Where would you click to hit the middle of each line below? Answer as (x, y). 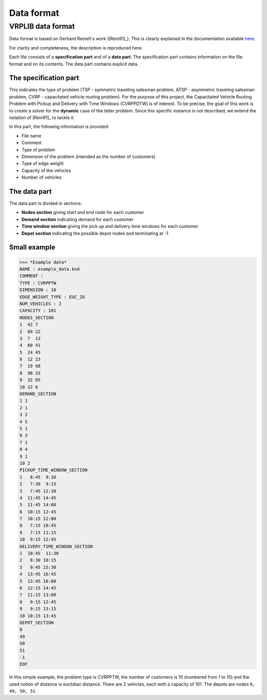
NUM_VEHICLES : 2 (41, 304)
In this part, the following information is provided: (59, 127)
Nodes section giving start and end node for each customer (83, 213)
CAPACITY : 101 (38, 311)
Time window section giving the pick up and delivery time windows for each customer (110, 226)
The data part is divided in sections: (46, 204)
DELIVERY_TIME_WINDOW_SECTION (56, 546)
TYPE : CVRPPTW (38, 283)
